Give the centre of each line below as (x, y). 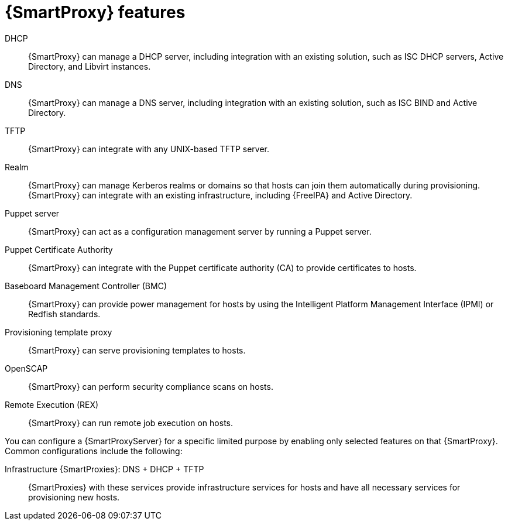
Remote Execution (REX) (52, 404)
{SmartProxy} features (95, 12)
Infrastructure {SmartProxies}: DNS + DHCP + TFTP (104, 469)
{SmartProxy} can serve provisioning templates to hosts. (137, 350)
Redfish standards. (64, 314)
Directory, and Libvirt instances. (90, 66)
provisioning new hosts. (74, 497)
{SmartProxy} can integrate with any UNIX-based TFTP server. (149, 149)
